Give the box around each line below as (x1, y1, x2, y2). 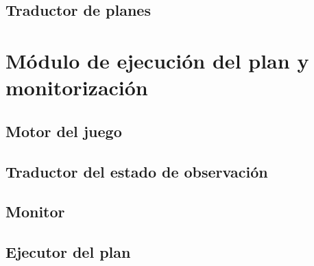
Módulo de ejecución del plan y (5, 46, 309, 74)
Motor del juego (5, 120, 122, 141)
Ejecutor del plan (5, 241, 131, 263)
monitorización (5, 73, 148, 101)
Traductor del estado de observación (5, 160, 268, 182)
